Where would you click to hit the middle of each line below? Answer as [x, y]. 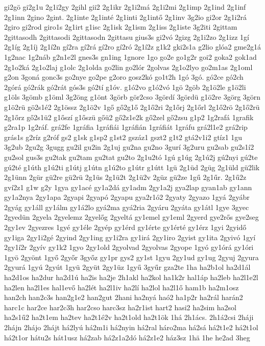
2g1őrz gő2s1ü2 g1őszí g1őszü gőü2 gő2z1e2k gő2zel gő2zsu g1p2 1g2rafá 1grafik [129, 117]
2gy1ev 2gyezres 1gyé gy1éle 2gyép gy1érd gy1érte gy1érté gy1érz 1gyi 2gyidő [125, 227]
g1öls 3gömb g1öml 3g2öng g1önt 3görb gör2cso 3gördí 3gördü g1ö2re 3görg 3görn [132, 97]
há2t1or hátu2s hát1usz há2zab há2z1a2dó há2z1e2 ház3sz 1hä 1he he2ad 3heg [127, 337]
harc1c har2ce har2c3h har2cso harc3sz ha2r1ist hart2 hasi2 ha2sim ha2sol [120, 307]
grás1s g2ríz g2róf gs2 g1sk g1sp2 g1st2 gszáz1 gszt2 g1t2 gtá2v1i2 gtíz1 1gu [123, 137]
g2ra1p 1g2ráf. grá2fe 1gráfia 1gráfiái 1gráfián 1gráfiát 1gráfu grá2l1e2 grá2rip [126, 127]
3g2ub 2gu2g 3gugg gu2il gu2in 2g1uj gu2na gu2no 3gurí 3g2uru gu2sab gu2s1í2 [129, 147]
